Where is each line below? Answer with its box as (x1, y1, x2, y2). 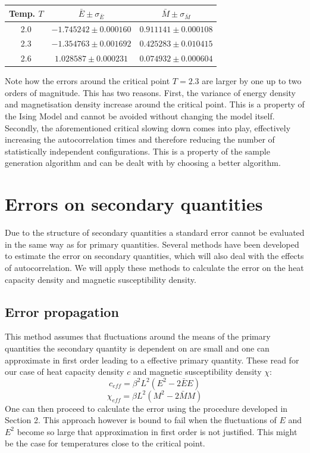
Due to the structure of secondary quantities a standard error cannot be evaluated (5, 226, 305, 239)
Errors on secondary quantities (5, 192, 263, 216)
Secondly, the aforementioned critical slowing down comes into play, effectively (5, 121, 291, 134)
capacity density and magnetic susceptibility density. (5, 273, 196, 285)
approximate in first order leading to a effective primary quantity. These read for (5, 353, 299, 366)
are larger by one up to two (202, 75, 302, 87)
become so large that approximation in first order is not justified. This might (17, 425, 298, 437)
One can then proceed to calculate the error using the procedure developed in (5, 402, 288, 414)
